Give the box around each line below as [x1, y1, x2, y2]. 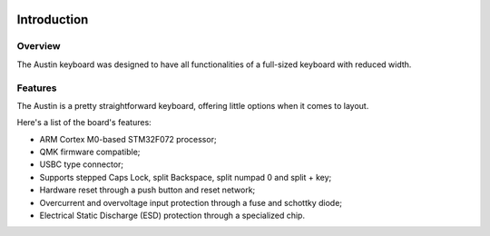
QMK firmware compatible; [39, 146, 141, 158]
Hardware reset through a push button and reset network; [39, 184, 256, 195]
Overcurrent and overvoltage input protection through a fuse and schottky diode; [39, 197, 343, 208]
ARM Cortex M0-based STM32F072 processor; [39, 133, 217, 144]
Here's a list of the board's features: [16, 117, 152, 128]
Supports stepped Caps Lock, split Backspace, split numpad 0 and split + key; [39, 172, 332, 182]
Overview [16, 40, 61, 53]
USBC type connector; [39, 159, 124, 170]
